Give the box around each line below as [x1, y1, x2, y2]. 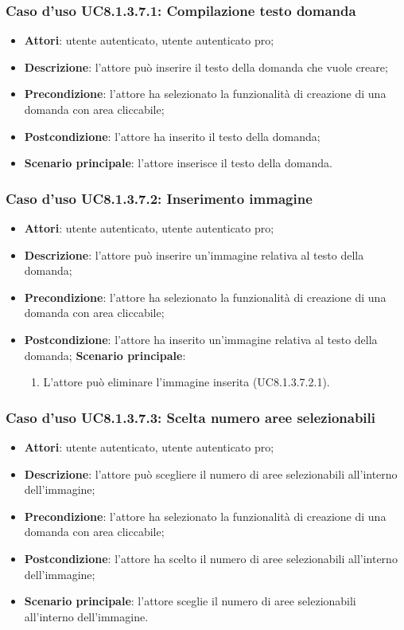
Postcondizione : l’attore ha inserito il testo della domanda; [24, 127, 320, 144]
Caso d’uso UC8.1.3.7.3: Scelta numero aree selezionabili [6, 407, 375, 427]
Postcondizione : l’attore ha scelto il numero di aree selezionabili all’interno [24, 550, 398, 566]
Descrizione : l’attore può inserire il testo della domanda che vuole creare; [24, 58, 388, 75]
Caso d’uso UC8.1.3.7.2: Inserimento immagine [6, 188, 313, 208]
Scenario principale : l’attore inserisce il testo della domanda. [24, 155, 332, 171]
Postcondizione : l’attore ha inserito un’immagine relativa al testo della [24, 331, 378, 347]
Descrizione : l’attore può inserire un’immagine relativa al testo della [24, 246, 364, 263]
